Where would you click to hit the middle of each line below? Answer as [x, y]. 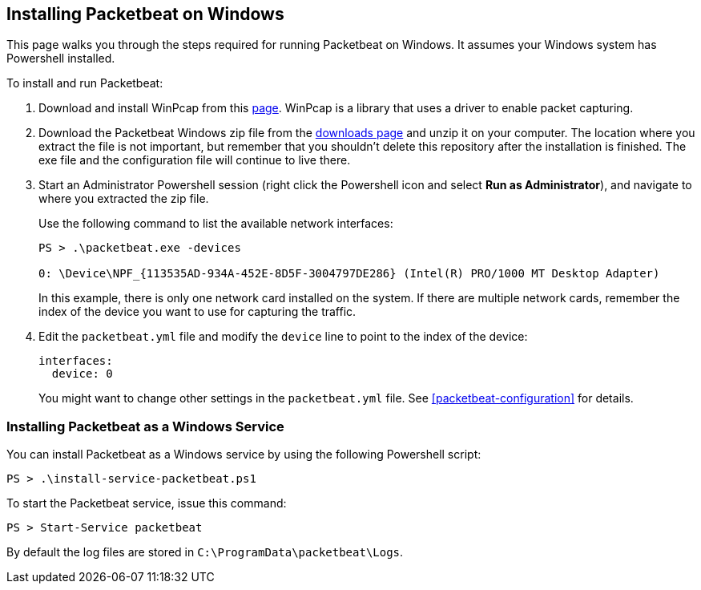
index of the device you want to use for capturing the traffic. [197, 312]
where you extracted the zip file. [124, 199]
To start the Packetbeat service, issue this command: [147, 503]
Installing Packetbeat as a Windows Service [145, 426]
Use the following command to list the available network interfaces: [216, 224]
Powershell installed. [61, 59]
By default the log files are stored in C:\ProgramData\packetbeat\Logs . [205, 552]
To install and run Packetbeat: [85, 83]
